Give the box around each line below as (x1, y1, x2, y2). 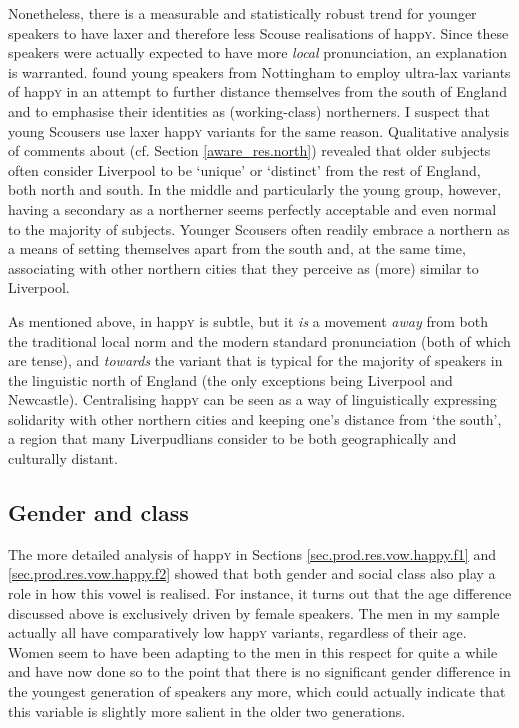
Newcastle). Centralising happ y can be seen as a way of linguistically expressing (8, 389, 497, 410)
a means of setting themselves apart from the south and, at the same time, (8, 238, 466, 259)
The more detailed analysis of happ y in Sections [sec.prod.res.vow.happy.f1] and (8, 543, 496, 564)
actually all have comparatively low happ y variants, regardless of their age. (8, 622, 467, 643)
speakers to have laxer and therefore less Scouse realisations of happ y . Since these (8, 22, 509, 43)
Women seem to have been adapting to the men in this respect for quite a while (8, 641, 498, 662)
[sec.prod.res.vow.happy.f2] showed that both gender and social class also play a (8, 563, 496, 584)
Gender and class (8, 497, 189, 528)
